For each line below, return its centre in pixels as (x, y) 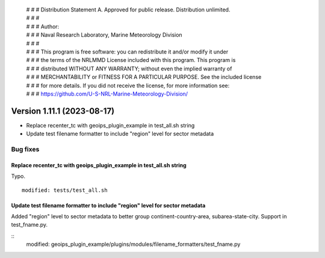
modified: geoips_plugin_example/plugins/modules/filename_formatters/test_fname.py (133, 244)
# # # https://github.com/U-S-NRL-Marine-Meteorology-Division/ (107, 94)
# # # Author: (43, 26)
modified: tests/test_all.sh (65, 190)
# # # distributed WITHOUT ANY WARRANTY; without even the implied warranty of (129, 69)
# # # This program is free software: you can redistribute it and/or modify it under (127, 52)
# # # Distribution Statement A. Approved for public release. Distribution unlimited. (128, 10)
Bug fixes (25, 149)
